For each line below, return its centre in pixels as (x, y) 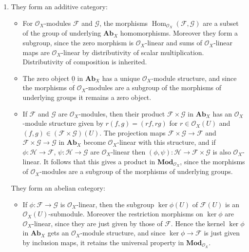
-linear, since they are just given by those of (97, 223)
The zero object (46, 78)
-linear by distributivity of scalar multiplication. (133, 52)
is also (222, 151)
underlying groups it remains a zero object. (87, 97)
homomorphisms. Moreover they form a (179, 33)
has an (222, 113)
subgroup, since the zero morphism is (78, 43)
